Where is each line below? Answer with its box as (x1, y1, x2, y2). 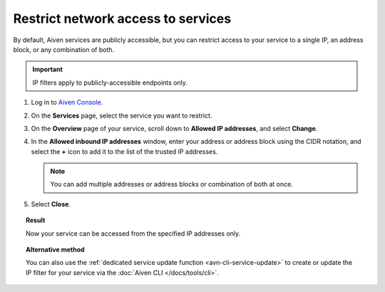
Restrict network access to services (13, 11, 232, 26)
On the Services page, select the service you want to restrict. (31, 111, 212, 120)
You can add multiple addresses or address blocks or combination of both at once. (50, 180, 294, 189)
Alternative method (26, 246, 85, 254)
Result (26, 216, 46, 224)
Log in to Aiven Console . (31, 98, 103, 107)
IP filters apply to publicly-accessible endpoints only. (32, 78, 188, 87)
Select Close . (31, 199, 71, 208)
